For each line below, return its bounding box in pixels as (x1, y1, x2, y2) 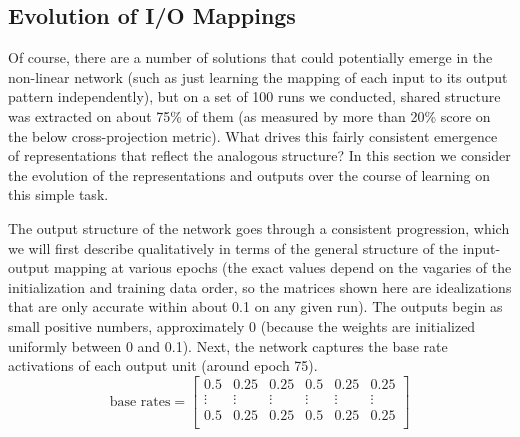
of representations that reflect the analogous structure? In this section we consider (8, 145, 511, 166)
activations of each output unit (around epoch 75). (8, 355, 318, 376)
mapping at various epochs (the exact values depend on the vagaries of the (53, 257, 512, 278)
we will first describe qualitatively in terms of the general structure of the (8, 237, 459, 258)
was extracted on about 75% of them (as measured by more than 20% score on (8, 105, 491, 126)
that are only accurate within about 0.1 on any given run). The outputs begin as (8, 296, 503, 317)
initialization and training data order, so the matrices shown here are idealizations (8, 276, 512, 297)
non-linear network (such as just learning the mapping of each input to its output (8, 66, 508, 87)
